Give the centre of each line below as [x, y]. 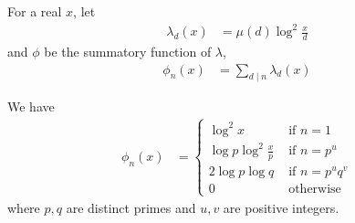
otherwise [315, 190]
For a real [35, 11]
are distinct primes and [131, 207]
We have [31, 106]
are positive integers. [281, 207]
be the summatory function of [128, 51]
